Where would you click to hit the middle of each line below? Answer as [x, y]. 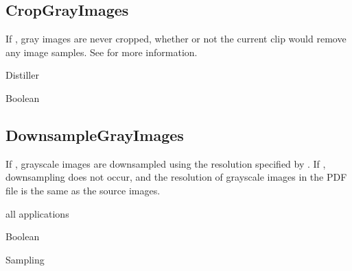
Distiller [22, 75]
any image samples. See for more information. [102, 52]
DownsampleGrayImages [95, 134]
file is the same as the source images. [83, 190]
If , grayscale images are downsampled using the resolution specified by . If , [166, 163]
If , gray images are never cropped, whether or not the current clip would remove [176, 39]
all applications [37, 213]
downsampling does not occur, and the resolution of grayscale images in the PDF [176, 177]
